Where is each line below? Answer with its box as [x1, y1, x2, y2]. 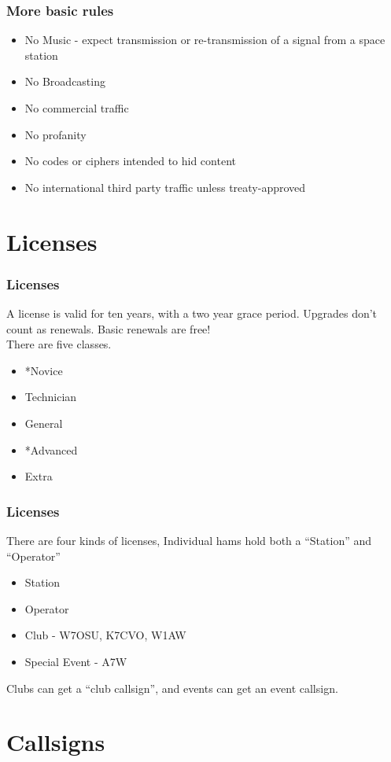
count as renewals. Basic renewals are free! [6, 320, 211, 337]
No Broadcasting [24, 73, 105, 90]
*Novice [24, 362, 63, 378]
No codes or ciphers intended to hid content [24, 153, 236, 169]
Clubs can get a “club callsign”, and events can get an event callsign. [6, 679, 338, 696]
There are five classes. [6, 336, 112, 352]
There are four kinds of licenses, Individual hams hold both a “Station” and [6, 532, 372, 548]
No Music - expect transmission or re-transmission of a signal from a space [24, 31, 385, 48]
